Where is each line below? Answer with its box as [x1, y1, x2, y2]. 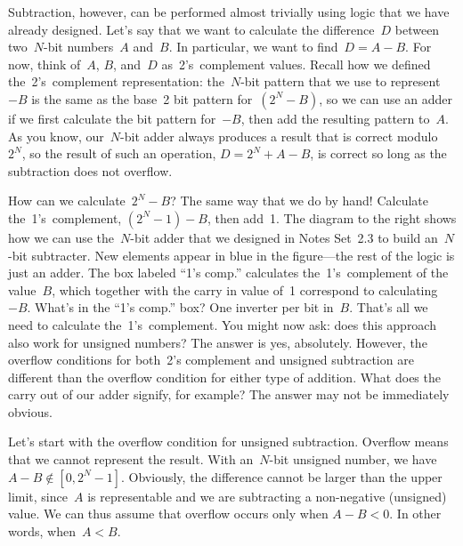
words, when [8, 521, 76, 540]
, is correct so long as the [310, 144, 447, 163]
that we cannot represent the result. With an [8, 450, 254, 469]
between [394, 20, 440, 38]
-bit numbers [44, 37, 114, 56]
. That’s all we [349, 298, 428, 317]
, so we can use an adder [319, 89, 453, 108]
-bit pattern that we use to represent [240, 72, 441, 91]
